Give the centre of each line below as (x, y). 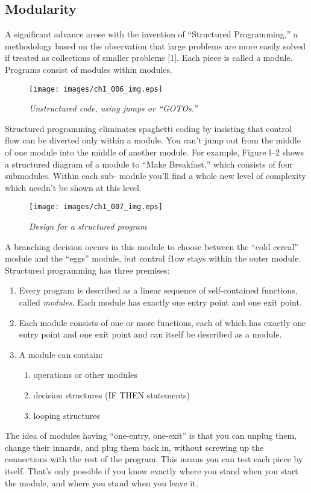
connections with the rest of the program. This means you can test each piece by (154, 459)
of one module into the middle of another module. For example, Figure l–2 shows (155, 152)
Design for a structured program (88, 226)
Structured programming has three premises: (87, 270)
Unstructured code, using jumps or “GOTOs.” (113, 108)
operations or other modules (85, 375)
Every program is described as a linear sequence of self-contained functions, (158, 290)
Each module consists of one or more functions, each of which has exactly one (162, 322)
